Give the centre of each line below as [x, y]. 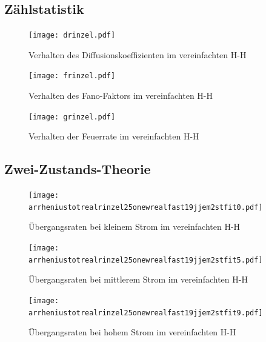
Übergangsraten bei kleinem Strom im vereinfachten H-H [135, 226]
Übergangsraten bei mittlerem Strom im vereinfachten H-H [138, 279]
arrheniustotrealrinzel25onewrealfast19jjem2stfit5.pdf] [146, 260]
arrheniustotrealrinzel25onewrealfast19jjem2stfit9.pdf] [146, 313]
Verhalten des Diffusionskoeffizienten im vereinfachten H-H [138, 54]
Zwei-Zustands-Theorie [78, 169]
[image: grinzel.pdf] [72, 117]
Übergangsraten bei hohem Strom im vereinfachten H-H [132, 332]
